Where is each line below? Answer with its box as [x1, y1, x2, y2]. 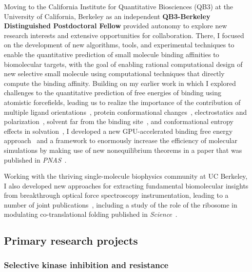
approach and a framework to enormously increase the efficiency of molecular [4, 135, 238, 146]
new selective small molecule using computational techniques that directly [4, 68, 225, 79]
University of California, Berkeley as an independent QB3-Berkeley [4, 11, 211, 21]
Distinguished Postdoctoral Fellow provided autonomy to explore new [4, 21, 227, 31]
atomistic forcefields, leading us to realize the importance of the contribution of [4, 97, 241, 107]
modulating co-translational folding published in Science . [4, 209, 177, 219]
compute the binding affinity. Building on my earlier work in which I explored [4, 78, 236, 88]
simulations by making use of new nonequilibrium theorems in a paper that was [4, 145, 242, 155]
